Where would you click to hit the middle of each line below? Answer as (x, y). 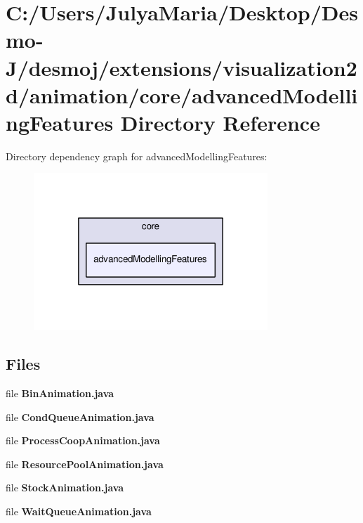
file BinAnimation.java (60, 393)
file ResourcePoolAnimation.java (85, 464)
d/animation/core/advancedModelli (182, 95)
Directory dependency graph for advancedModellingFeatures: (137, 156)
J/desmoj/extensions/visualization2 (181, 67)
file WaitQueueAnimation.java (79, 511)
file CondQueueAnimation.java (80, 417)
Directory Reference (220, 122)
